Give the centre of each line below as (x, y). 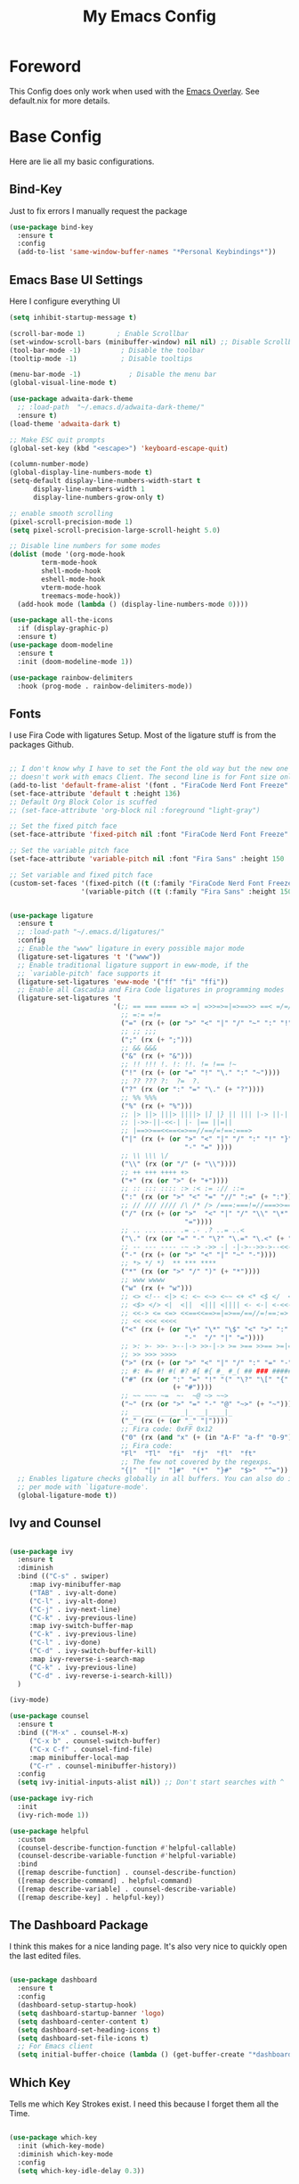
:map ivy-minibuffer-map (75, 1584)
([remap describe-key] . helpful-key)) (91, 1897)
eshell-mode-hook (73, 579)
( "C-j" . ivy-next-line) (75, 1609)
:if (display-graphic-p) (63, 629)
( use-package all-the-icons (61, 620)
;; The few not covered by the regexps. (197, 1462)
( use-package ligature (51, 915)
